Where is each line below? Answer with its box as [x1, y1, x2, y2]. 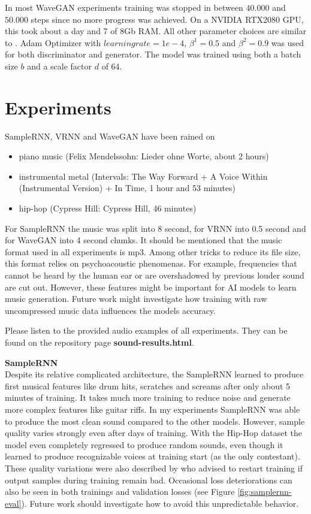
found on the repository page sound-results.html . [5, 336, 194, 348]
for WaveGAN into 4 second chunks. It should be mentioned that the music [5, 234, 282, 246]
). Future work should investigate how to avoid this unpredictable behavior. [21, 497, 299, 509]
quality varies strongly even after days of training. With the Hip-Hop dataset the [5, 427, 302, 439]
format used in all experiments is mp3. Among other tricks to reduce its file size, [5, 245, 301, 258]
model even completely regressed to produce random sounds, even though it [5, 438, 283, 450]
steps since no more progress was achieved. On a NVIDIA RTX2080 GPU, [31, 13, 304, 25]
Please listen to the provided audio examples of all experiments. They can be [5, 324, 288, 337]
